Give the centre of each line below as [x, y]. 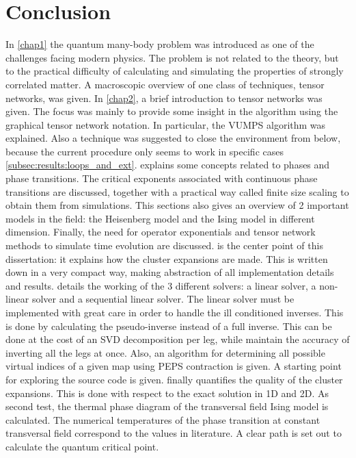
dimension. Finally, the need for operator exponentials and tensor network [161, 232]
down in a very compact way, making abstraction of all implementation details [170, 272]
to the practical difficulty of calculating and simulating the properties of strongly [175, 71]
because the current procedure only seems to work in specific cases [145, 151]
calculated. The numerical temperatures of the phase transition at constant [163, 419]
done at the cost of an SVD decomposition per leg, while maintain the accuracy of [178, 339]
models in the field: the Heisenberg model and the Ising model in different [160, 218]
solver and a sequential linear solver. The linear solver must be [163, 299]
